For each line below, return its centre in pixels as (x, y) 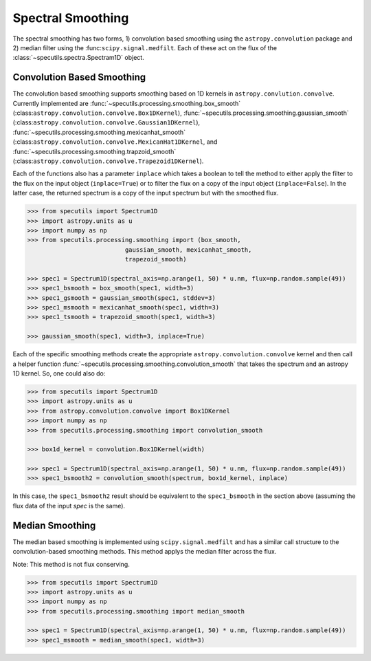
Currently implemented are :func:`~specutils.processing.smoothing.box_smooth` (126, 103)
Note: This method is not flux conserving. (71, 564)
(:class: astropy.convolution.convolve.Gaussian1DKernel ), (106, 122)
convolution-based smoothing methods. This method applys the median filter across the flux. (145, 552)
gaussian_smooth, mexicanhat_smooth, (188, 250)
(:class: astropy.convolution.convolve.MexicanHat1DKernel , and (115, 142)
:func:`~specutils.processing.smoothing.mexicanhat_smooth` (99, 132)
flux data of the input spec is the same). (69, 506)
